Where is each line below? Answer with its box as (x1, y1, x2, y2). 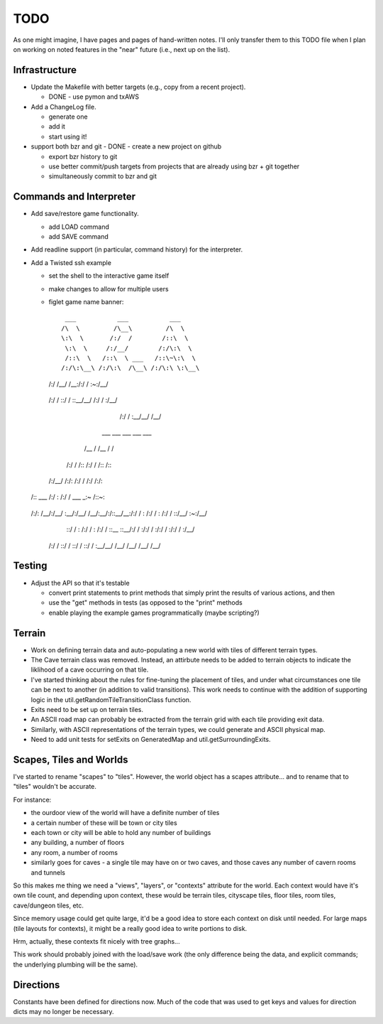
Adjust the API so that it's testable (30, 578, 131, 587)
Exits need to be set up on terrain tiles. (30, 705, 144, 713)
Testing (13, 560, 48, 572)
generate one (48, 112, 88, 121)
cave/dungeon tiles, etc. (13, 901, 84, 910)
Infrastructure (13, 64, 77, 76)
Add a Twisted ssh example (30, 258, 111, 266)
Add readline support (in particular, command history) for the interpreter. (30, 245, 243, 254)
